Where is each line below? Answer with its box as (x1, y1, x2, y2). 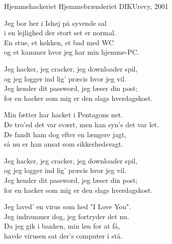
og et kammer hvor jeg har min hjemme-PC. (4, 47, 139, 57)
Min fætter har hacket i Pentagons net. (4, 109, 123, 120)
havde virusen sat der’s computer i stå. (4, 230, 123, 241)
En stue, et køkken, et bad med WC (4, 37, 114, 47)
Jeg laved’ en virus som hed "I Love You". (4, 201, 131, 212)
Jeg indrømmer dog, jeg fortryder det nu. (4, 211, 129, 221)
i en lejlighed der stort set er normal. (4, 27, 116, 38)
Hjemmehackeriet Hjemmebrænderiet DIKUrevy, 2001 (4, 1, 169, 11)
